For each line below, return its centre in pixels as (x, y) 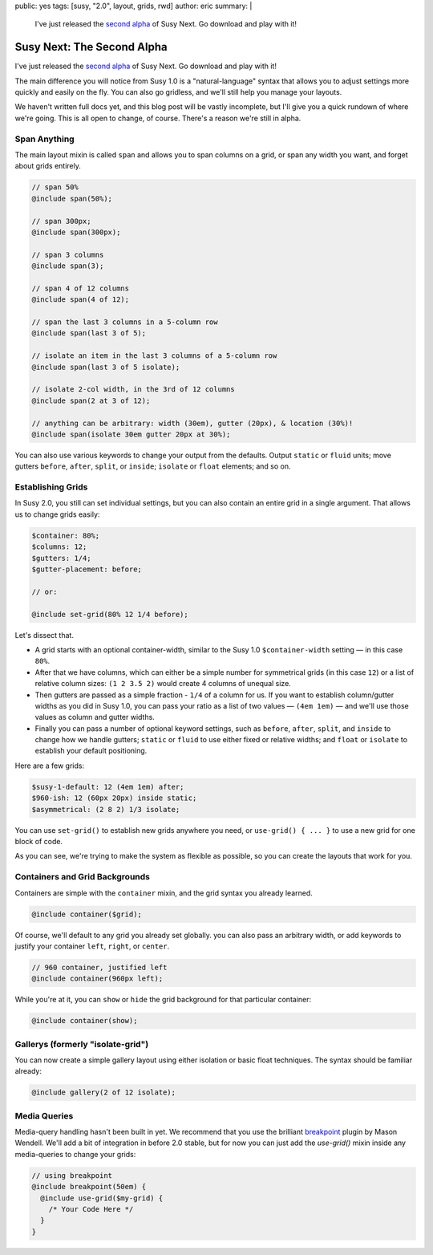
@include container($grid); (87, 914)
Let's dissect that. (44, 635)
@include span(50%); (72, 198)
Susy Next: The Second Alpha (91, 47)
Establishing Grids (51, 487)
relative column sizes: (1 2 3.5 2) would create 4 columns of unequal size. (163, 684)
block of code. (39, 842)
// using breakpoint (72, 1175)
